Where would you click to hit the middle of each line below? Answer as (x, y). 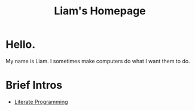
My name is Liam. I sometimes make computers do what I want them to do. (98, 61)
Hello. (21, 44)
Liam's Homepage (100, 11)
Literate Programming (41, 101)
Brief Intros (34, 85)
